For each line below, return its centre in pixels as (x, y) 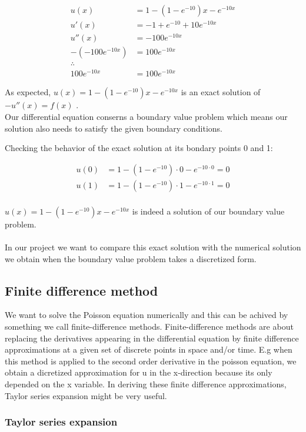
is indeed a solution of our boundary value (208, 211)
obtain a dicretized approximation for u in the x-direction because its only (139, 372)
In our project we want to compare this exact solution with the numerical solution (153, 247)
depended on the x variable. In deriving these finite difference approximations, (146, 384)
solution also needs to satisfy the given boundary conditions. (114, 128)
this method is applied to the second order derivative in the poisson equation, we (151, 361)
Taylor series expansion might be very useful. (86, 395)
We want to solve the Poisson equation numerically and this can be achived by (147, 315)
